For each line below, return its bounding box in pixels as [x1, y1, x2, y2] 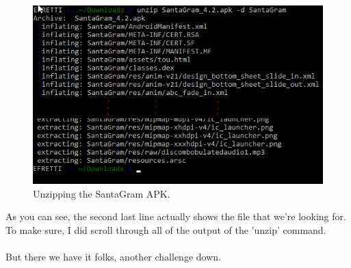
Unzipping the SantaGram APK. [33, 186, 170, 200]
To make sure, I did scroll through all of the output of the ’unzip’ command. [5, 222, 326, 237]
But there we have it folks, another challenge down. [5, 250, 221, 264]
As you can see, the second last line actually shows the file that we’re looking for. [5, 209, 346, 224]
